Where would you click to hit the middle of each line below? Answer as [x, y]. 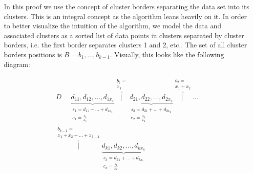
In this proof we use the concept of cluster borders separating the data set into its [126, 6]
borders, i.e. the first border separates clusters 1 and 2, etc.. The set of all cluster [126, 45]
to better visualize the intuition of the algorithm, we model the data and [113, 26]
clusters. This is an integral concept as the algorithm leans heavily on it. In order [126, 16]
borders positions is [33, 54]
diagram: [17, 64]
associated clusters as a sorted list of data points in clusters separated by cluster [124, 35]
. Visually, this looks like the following [167, 54]
